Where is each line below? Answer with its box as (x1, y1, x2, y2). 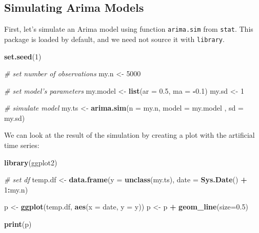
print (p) (4, 219, 32, 229)
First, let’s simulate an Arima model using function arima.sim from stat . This (4, 24, 253, 34)
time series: (4, 140, 39, 151)
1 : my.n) (4, 184, 28, 195)
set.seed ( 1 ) (4, 51, 42, 61)
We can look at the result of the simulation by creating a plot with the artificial (4, 130, 255, 140)
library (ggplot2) (4, 157, 57, 167)
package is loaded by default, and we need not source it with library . (4, 33, 225, 44)
